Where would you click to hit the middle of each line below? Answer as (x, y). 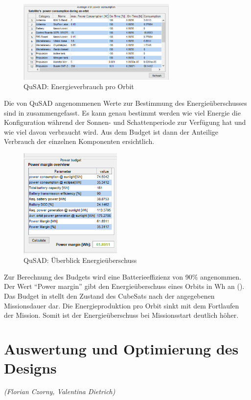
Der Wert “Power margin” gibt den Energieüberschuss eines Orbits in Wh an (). (124, 286)
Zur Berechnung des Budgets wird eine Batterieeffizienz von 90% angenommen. (123, 276)
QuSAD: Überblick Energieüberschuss (80, 260)
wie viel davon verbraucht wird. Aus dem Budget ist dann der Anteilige (111, 131)
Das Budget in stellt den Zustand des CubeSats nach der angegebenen (109, 295)
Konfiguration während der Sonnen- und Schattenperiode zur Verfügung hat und (125, 122)
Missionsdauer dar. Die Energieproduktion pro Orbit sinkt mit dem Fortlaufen (122, 305)
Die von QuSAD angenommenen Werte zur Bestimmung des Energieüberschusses (125, 103)
